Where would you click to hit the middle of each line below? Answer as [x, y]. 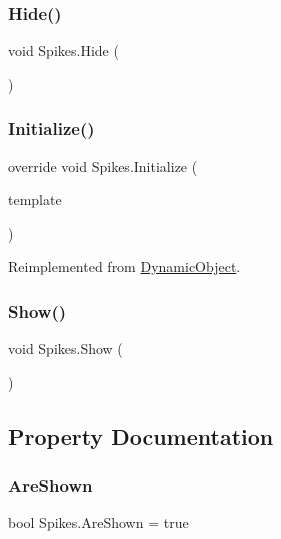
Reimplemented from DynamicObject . [124, 266]
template [35, 199]
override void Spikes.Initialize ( [103, 165]
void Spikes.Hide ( [63, 50]
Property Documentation [141, 435]
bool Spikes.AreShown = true [98, 522]
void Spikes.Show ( [65, 348]
